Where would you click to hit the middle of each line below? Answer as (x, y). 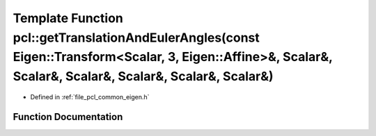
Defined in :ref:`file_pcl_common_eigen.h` (90, 96)
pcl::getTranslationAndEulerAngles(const (136, 37)
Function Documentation (68, 117)
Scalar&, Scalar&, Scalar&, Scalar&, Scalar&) (143, 77)
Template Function (68, 18)
